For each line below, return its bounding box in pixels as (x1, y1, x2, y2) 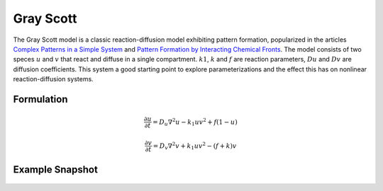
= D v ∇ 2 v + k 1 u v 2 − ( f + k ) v (152, 140, 237, 151)
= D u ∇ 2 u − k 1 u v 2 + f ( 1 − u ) (152, 117, 238, 127)
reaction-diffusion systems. (13, 75, 94, 83)
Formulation (13, 93, 68, 105)
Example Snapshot (13, 163, 99, 175)
